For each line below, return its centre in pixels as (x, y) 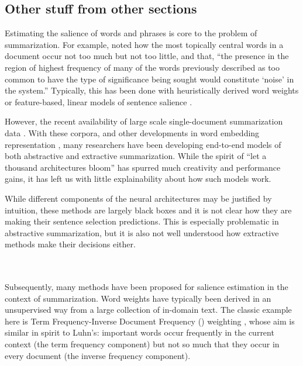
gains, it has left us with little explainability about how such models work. (138, 179)
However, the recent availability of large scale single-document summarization (144, 121)
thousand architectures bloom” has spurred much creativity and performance (143, 167)
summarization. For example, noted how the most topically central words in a (144, 44)
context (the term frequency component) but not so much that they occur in (142, 344)
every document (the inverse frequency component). (98, 355)
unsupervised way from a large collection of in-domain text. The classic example (148, 310)
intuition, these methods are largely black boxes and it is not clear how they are (148, 210)
